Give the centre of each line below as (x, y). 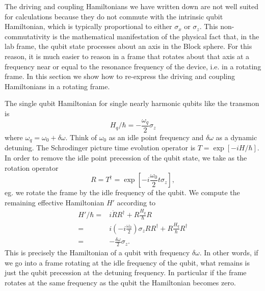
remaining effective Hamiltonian (55, 202)
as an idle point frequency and (156, 137)
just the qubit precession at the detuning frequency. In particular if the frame (126, 272)
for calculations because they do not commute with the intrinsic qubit (114, 16)
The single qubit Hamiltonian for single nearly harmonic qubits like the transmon (132, 103)
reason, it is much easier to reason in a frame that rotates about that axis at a (127, 56)
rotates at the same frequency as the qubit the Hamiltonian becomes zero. (120, 282)
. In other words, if (229, 253)
